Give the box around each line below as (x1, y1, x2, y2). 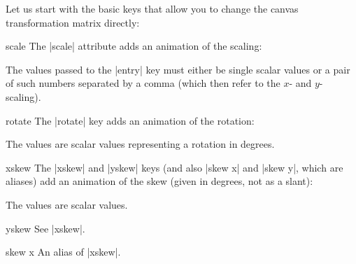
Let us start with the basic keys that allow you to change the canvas (6, 1, 299, 15)
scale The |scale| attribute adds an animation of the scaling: (6, 39, 262, 53)
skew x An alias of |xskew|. (6, 244, 121, 259)
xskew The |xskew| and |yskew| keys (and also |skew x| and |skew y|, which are (6, 160, 343, 174)
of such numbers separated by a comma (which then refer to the (6, 76, 280, 90)
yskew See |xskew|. (6, 221, 85, 235)
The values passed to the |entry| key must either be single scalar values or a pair (6, 62, 350, 76)
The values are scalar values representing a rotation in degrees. (6, 137, 275, 151)
